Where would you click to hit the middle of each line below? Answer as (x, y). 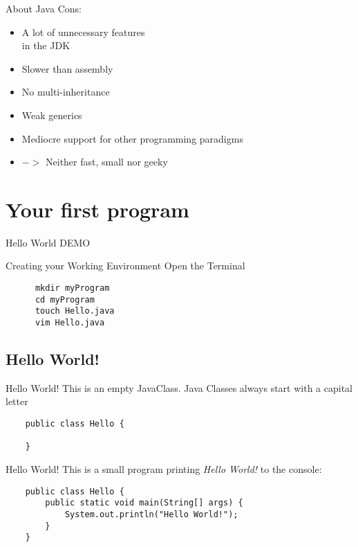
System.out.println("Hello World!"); (151, 514)
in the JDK (46, 45)
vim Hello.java (70, 323)
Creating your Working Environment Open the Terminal (125, 266)
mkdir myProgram (72, 288)
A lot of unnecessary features (83, 32)
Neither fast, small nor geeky (107, 162)
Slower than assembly (67, 68)
